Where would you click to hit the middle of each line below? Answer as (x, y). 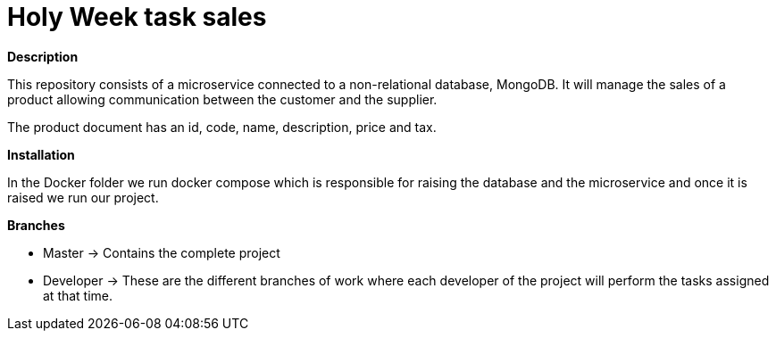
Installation (41, 154)
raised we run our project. (83, 197)
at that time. (78, 295)
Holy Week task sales (137, 17)
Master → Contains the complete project (162, 252)
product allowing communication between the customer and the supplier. (222, 99)
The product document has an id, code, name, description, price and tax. (222, 127)
